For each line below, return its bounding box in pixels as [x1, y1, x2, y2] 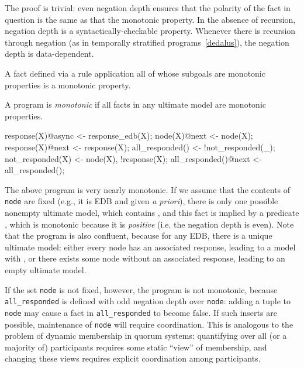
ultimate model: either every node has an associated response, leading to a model [5, 240, 296, 253]
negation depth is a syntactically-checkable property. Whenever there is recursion [5, 25, 296, 37]
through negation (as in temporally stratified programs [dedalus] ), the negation [5, 36, 289, 48]
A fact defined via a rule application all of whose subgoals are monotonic [5, 67, 265, 79]
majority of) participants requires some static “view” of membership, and [5, 341, 267, 353]
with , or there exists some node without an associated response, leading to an [5, 252, 285, 264]
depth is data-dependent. [5, 47, 94, 60]
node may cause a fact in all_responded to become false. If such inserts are [5, 306, 277, 318]
